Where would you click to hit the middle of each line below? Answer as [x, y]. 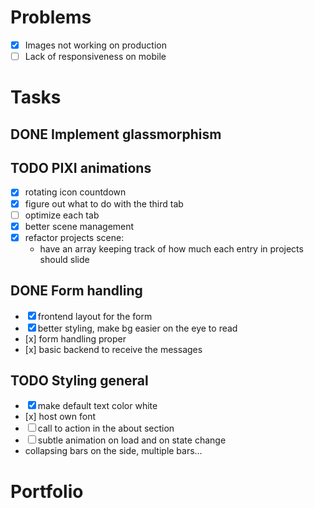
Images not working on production [95, 45]
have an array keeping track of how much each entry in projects [171, 248]
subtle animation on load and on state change [132, 440]
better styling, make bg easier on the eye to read [137, 328]
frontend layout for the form [95, 316]
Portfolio [47, 491]
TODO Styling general [79, 380]
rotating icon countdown [75, 192]
